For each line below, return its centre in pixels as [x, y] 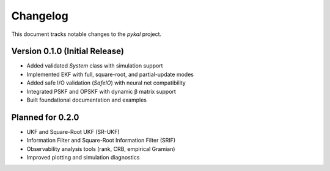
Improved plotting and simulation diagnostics [83, 158]
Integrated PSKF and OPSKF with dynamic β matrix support [101, 91]
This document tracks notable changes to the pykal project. [86, 34]
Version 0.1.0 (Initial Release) [68, 51]
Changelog [40, 16]
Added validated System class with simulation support [95, 66]
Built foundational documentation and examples [86, 100]
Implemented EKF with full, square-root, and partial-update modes [110, 74]
